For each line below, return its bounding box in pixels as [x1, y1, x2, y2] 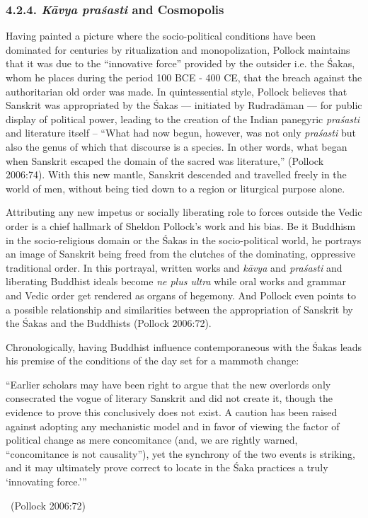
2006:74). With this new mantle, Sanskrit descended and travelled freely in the [6, 167, 347, 182]
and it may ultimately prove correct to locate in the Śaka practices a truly [6, 460, 328, 475]
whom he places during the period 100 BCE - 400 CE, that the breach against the [6, 70, 362, 84]
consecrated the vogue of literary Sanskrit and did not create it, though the [6, 391, 333, 405]
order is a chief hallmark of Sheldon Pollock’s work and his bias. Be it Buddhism [6, 218, 356, 233]
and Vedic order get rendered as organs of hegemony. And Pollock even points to [6, 287, 356, 302]
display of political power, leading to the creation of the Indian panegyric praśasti [6, 111, 360, 126]
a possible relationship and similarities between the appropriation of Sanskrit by [6, 301, 353, 316]
